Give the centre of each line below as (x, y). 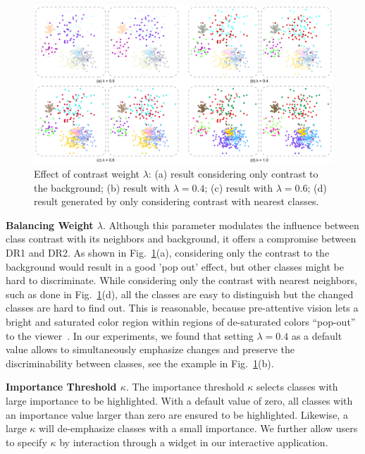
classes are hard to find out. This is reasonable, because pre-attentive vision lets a (182, 308)
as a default (317, 335)
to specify (26, 442)
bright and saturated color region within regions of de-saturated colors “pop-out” (181, 321)
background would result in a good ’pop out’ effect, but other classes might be (175, 266)
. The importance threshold (185, 387)
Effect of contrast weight (87, 174)
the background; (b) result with (102, 187)
